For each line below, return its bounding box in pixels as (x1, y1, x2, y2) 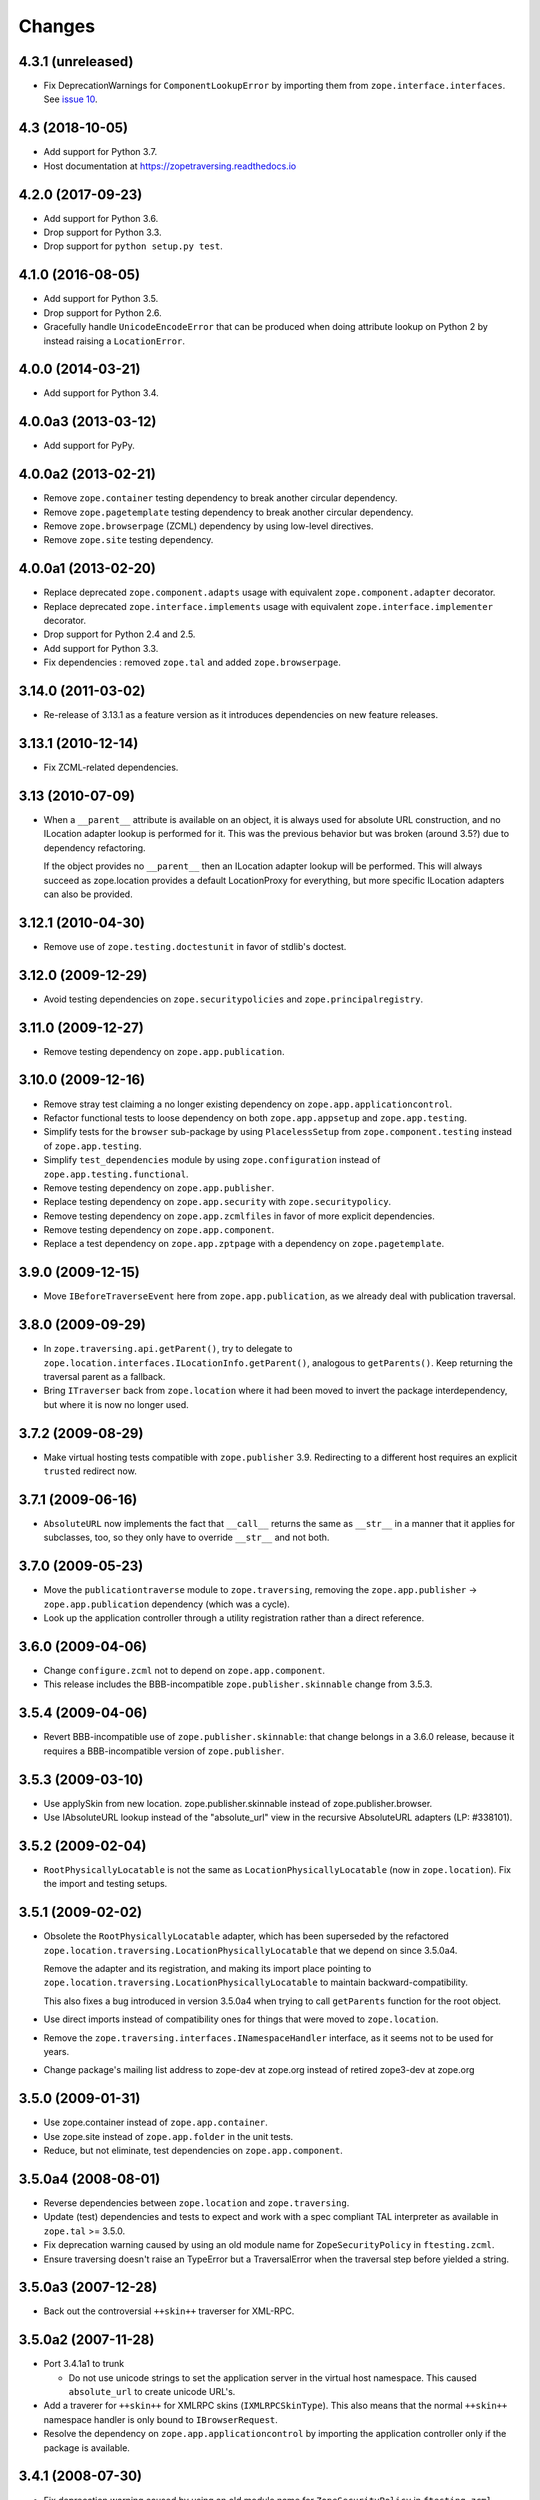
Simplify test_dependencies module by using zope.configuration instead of (43, 1154, 381, 1166)
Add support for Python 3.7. (43, 146, 158, 158)
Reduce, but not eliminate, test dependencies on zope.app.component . (43, 2145, 344, 2157)
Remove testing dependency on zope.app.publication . (43, 1045, 285, 1057)
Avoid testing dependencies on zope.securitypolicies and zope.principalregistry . (43, 993, 424, 1005)
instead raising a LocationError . (43, 335, 185, 347)
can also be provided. (43, 888, 134, 900)
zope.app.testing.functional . (43, 1168, 189, 1180)
